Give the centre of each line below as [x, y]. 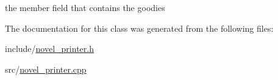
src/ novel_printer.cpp [46, 69]
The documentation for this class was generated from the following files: [139, 28]
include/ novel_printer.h [49, 49]
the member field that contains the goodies [85, 7]
